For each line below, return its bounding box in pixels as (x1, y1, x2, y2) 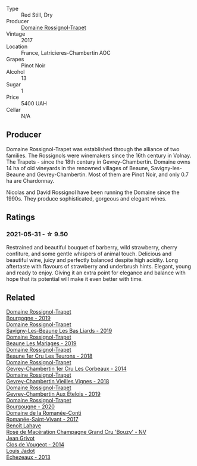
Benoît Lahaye (6, 422, 42, 429)
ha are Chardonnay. (6, 177, 55, 184)
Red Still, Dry (21, 11, 53, 18)
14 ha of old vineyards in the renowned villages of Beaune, (6, 164, 150, 171)
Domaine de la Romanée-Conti (6, 409, 82, 417)
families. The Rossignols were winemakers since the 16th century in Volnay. (6, 152, 192, 159)
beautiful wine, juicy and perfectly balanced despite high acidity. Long (6, 256, 179, 264)
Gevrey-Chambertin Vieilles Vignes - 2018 (6, 378, 110, 385)
